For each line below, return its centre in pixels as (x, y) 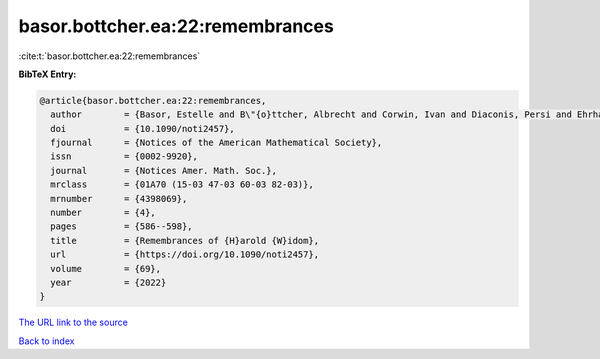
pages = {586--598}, (122, 226)
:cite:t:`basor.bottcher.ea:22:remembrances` (109, 56)
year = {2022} (108, 282)
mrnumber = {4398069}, (119, 198)
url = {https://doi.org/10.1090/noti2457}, (185, 254)
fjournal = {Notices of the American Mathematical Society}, (216, 143)
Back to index (46, 341)
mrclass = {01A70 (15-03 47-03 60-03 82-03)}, (182, 184)
